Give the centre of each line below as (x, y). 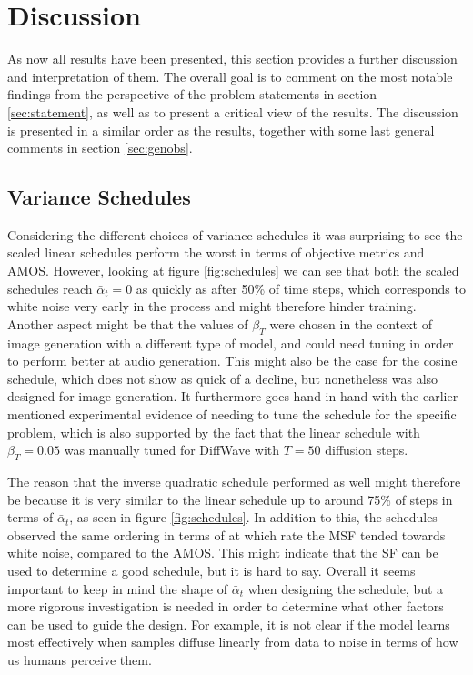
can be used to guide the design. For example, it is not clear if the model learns (229, 624)
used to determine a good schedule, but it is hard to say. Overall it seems (211, 570)
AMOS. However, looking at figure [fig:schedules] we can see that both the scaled (233, 271)
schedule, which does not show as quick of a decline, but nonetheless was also (223, 378)
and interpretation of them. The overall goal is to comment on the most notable (230, 76)
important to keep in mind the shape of (118, 588)
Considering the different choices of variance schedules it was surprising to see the (235, 234)
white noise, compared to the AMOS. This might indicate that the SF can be (223, 553)
